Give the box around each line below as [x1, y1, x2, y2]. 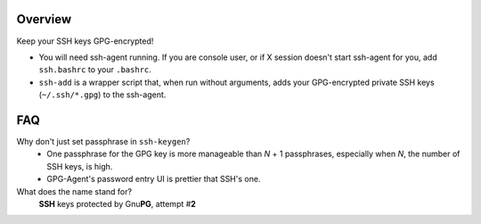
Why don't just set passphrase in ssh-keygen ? [16, 136, 191, 146]
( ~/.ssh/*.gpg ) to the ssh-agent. [38, 89, 167, 100]
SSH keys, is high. [46, 161, 113, 171]
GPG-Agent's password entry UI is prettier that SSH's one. [46, 174, 261, 185]
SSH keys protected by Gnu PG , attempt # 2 [38, 198, 196, 209]
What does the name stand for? [16, 186, 133, 196]
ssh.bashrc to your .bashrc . [38, 64, 151, 75]
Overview [16, 12, 72, 27]
